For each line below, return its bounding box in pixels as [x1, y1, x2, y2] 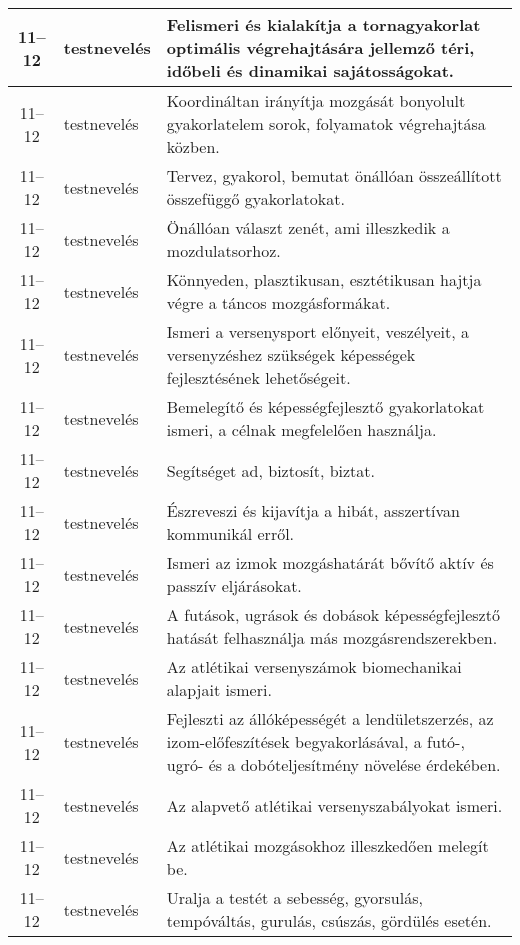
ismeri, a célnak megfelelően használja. [166, 418, 437, 441]
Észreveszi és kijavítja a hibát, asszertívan [166, 499, 460, 522]
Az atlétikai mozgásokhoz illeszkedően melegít [166, 834, 489, 857]
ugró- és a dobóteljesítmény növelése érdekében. [166, 753, 501, 776]
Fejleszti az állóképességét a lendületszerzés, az [166, 707, 494, 730]
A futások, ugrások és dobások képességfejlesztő [166, 603, 500, 626]
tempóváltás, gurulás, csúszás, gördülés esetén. [166, 909, 492, 932]
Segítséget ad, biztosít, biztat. [166, 458, 376, 482]
